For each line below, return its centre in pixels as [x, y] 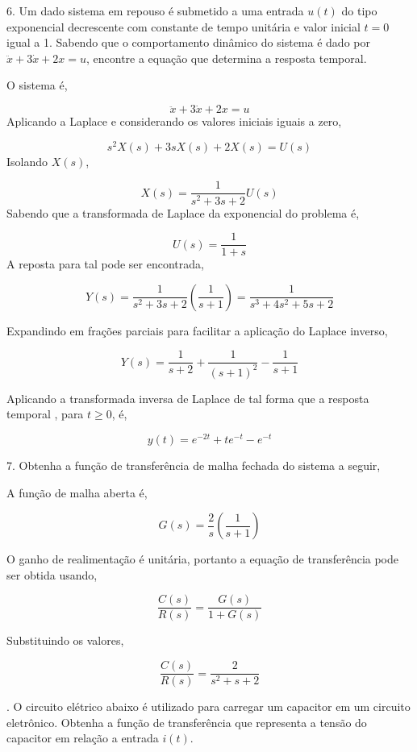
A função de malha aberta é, [77, 492]
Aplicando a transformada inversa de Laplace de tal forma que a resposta [188, 398]
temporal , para [45, 414]
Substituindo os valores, [65, 640]
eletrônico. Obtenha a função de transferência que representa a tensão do [187, 722]
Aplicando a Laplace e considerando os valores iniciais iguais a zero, [174, 121]
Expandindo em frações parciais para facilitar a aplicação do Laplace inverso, [197, 330]
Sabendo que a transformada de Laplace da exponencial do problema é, [183, 212]
